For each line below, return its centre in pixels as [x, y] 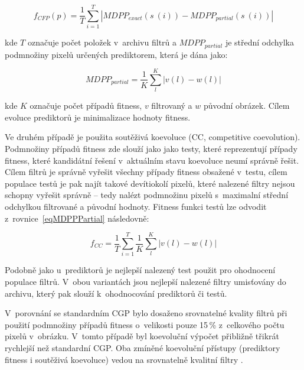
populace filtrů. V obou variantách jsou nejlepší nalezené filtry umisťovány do [146, 281]
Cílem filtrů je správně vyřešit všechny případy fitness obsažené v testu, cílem [146, 172]
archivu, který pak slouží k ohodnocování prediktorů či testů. [116, 293]
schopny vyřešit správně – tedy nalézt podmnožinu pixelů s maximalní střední [147, 195]
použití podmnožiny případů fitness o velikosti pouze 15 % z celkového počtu [145, 324]
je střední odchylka [259, 42]
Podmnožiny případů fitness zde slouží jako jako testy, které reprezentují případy [151, 149]
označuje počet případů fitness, [86, 106]
